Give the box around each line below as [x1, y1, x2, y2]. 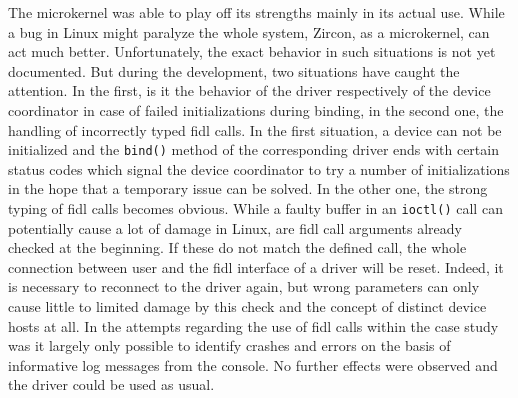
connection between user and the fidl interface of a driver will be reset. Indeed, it [8, 256, 504, 277]
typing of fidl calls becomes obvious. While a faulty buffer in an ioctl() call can [8, 198, 503, 218]
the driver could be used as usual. [8, 374, 215, 395]
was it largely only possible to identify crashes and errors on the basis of [8, 335, 451, 356]
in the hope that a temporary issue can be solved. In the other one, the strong [8, 178, 488, 199]
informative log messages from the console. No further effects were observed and [8, 354, 498, 375]
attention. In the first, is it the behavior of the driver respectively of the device [8, 80, 491, 101]
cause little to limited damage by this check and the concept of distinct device [8, 296, 487, 317]
